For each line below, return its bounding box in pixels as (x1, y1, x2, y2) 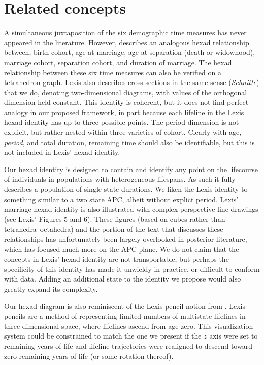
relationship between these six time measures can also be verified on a (4, 67, 221, 77)
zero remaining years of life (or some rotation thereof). (4, 350, 174, 361)
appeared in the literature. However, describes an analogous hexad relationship (4, 37, 249, 47)
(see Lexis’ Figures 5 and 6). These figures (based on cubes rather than (4, 213, 225, 224)
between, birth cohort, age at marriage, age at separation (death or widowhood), (4, 47, 255, 58)
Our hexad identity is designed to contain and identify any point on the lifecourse (4, 163, 258, 174)
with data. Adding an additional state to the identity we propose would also (4, 273, 241, 284)
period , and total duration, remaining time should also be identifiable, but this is (4, 136, 255, 147)
